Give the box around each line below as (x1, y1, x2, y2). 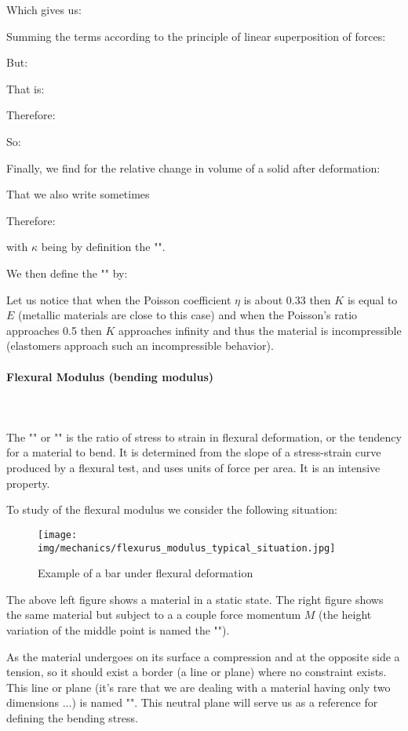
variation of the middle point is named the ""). (6, 621, 230, 638)
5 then (71, 322, 102, 338)
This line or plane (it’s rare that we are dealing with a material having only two (6, 678, 391, 695)
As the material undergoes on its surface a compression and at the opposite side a (6, 648, 400, 664)
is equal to (347, 291, 398, 307)
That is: (6, 80, 45, 96)
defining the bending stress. (6, 709, 138, 726)
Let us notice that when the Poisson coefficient (6, 291, 231, 307)
